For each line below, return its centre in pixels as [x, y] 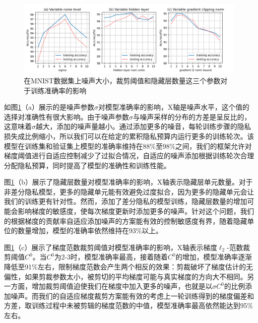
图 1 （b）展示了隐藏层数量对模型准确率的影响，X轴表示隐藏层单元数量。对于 [129, 182]
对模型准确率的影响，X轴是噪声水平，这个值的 [174, 107]
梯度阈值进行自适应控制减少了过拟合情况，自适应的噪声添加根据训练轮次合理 [129, 156]
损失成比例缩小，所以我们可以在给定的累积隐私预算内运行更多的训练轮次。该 [129, 136]
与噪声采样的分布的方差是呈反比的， [192, 116]
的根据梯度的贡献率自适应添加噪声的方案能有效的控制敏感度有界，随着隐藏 [126, 221]
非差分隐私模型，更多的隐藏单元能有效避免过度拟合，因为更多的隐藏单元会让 [129, 191]
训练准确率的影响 [58, 90]
